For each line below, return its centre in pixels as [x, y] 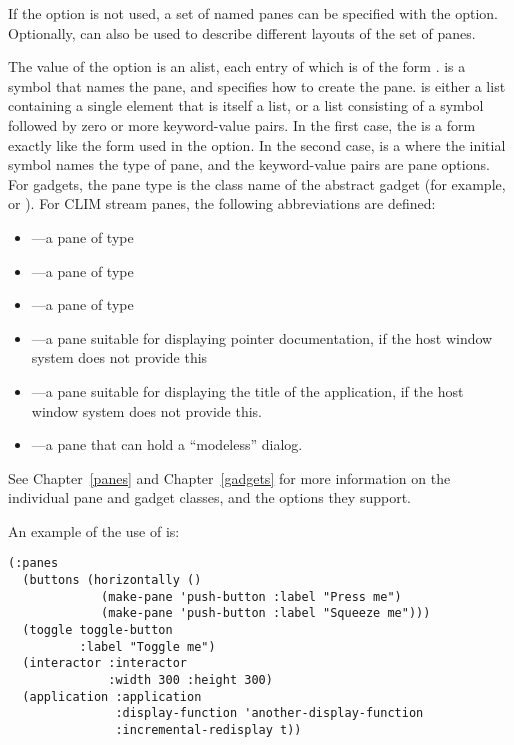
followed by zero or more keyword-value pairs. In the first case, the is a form [242, 124]
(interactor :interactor [104, 663]
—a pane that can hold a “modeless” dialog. [167, 444]
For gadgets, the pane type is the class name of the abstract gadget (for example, [257, 183]
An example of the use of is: [94, 530]
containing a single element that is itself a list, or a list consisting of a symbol [246, 105]
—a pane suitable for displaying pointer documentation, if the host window [262, 337]
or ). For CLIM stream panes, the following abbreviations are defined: [222, 203]
